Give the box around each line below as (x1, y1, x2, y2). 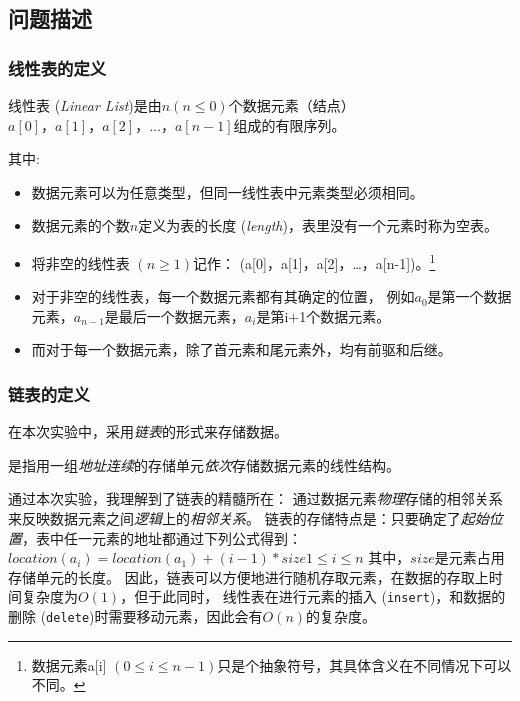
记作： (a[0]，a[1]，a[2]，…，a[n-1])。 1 (193, 249, 436, 273)
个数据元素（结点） (228, 95, 355, 115)
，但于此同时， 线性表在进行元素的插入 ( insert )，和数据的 (120, 586, 506, 607)
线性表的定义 (8, 55, 107, 80)
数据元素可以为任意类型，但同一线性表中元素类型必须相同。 (31, 181, 424, 202)
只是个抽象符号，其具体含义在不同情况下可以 (217, 654, 512, 675)
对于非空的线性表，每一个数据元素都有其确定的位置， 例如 (31, 286, 415, 307)
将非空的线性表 (31, 252, 130, 273)
